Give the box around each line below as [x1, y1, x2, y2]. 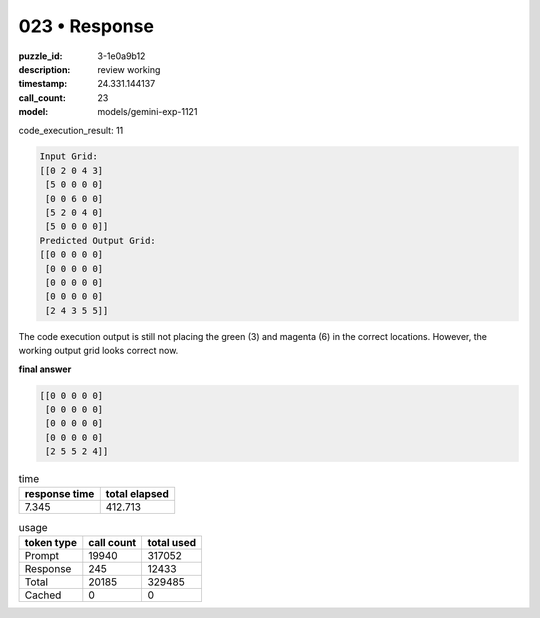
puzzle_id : [18, 50, 63, 62]
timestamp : [18, 78, 68, 90]
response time [24, 487, 95, 501]
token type [24, 535, 77, 549]
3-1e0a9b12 [97, 50, 146, 62]
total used [147, 535, 197, 549]
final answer [18, 363, 72, 375]
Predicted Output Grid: [39, 235, 157, 246]
